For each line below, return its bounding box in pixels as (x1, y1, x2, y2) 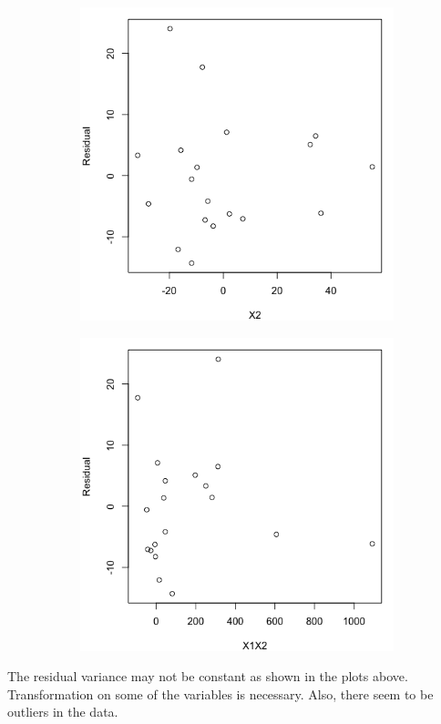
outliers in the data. (7, 702, 118, 721)
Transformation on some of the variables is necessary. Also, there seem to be (7, 684, 434, 703)
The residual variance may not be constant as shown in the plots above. (7, 667, 408, 686)
